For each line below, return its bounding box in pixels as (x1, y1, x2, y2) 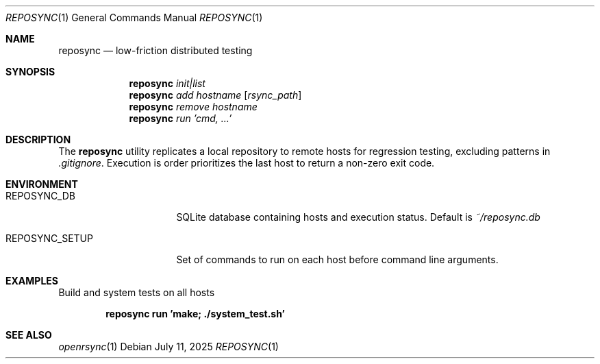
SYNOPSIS (5, 66, 55, 77)
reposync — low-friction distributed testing (58, 45, 253, 56)
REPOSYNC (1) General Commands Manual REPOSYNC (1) (5, 12, 263, 23)
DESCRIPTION (5, 134, 71, 145)
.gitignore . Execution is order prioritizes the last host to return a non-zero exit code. (58, 157, 435, 169)
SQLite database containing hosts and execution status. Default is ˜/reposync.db (176, 211, 540, 223)
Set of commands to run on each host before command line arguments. (176, 254, 499, 265)
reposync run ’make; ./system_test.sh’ (105, 308, 285, 319)
